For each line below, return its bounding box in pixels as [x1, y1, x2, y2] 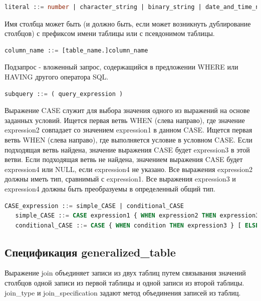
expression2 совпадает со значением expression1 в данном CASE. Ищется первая [5, 124, 252, 135]
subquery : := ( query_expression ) [5, 90, 123, 97]
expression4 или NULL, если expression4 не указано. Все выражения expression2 [5, 163, 252, 174]
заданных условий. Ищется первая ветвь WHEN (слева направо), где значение [5, 114, 245, 125]
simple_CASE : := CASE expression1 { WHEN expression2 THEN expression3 [15, 212, 259, 219]
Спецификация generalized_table [5, 244, 176, 259]
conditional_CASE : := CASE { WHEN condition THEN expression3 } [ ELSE [15, 221, 259, 229]
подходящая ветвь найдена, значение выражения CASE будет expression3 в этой [5, 144, 250, 154]
